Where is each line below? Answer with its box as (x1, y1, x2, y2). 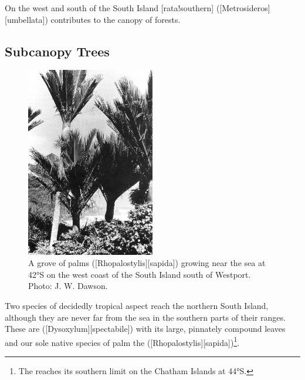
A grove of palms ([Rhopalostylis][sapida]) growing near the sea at (28, 257, 266, 269)
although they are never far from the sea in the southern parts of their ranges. (5, 311, 286, 323)
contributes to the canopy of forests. (50, 13, 181, 25)
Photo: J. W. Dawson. (28, 280, 108, 292)
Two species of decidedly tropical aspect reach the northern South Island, (5, 299, 269, 311)
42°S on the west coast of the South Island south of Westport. (28, 268, 251, 280)
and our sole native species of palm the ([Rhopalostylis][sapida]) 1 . (5, 334, 240, 348)
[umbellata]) (5, 13, 48, 25)
